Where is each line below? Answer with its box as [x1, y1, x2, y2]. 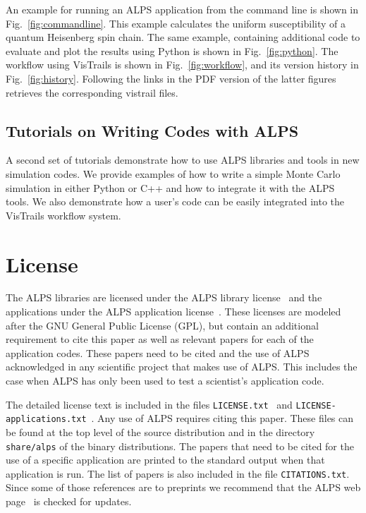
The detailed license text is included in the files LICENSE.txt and [6, 397, 293, 411]
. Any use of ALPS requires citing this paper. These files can [91, 411, 354, 426]
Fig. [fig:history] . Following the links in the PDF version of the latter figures [6, 71, 336, 85]
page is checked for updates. [6, 494, 132, 509]
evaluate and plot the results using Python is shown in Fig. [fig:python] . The [6, 43, 338, 58]
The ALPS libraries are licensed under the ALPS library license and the [6, 290, 322, 305]
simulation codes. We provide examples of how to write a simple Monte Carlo [6, 166, 341, 181]
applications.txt [6, 414, 87, 425]
